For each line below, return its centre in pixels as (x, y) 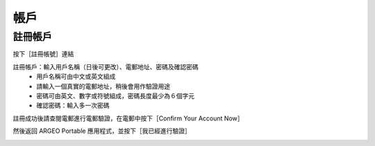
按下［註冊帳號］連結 (43, 54)
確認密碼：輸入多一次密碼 (73, 106)
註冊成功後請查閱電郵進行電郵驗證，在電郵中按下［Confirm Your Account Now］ (128, 118)
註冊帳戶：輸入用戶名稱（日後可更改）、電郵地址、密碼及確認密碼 (106, 66)
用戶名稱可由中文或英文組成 (76, 77)
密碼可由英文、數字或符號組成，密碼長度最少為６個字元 (115, 95)
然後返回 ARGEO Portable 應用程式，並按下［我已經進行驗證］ (102, 131)
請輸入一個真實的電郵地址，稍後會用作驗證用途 (103, 86)
